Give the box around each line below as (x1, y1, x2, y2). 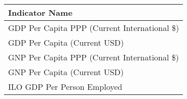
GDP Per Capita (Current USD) (8, 37, 124, 48)
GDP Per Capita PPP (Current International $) (8, 22, 179, 34)
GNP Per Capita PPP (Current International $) (8, 51, 179, 63)
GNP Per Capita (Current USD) (8, 66, 124, 78)
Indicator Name (8, 7, 72, 18)
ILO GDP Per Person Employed (8, 81, 123, 92)
